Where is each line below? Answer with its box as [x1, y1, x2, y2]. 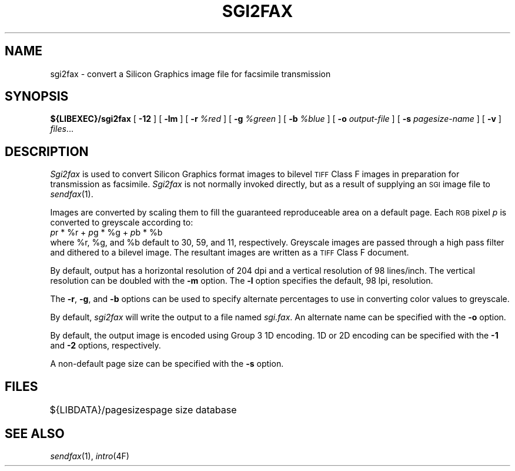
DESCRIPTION [5, 144, 89, 159]
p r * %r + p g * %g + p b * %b [50, 227, 163, 238]
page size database [150, 404, 237, 416]
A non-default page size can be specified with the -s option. [50, 359, 284, 369]
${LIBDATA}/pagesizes [49, 404, 151, 416]
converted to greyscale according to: [50, 217, 193, 228]
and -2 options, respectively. [50, 340, 161, 351]
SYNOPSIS [5, 89, 69, 104]
